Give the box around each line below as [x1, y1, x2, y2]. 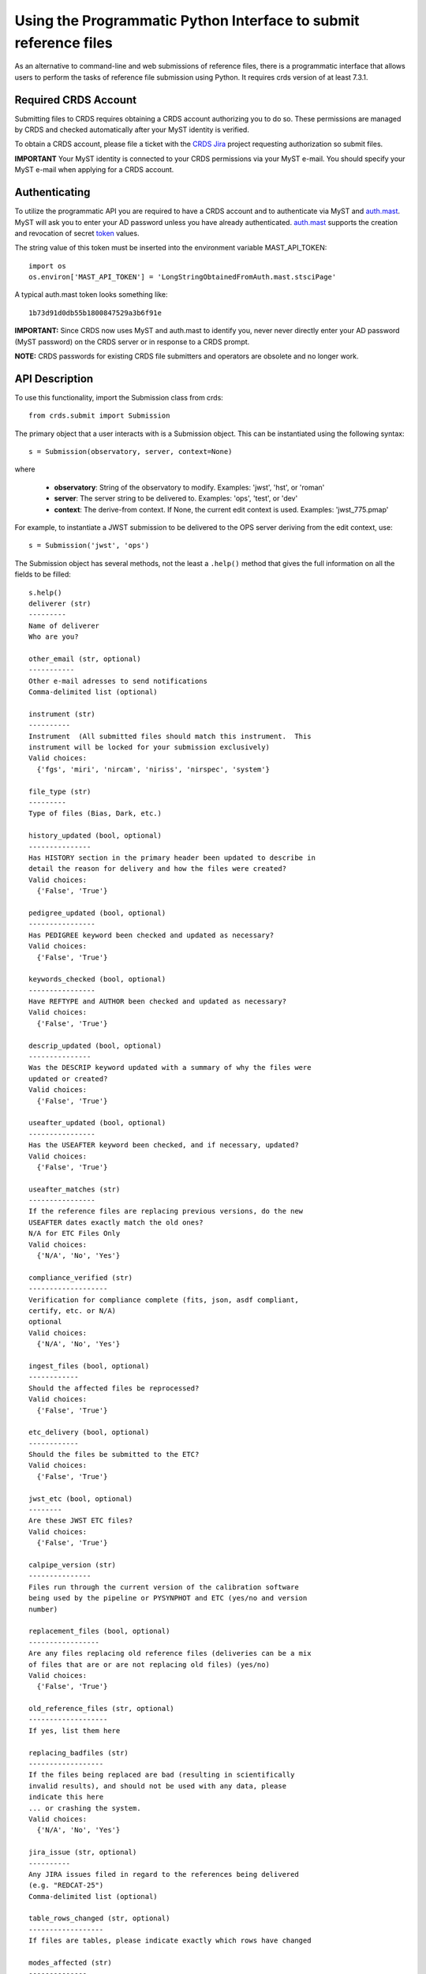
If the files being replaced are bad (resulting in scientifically [28, 1770, 295, 1780]
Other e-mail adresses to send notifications [28, 676, 208, 685]
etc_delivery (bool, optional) [28, 1428, 150, 1437]
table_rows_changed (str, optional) [28, 1914, 170, 1923]
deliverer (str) [28, 599, 92, 608]
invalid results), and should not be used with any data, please [28, 1781, 287, 1790]
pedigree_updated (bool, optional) [28, 908, 166, 918]
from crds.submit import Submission [28, 411, 170, 420]
